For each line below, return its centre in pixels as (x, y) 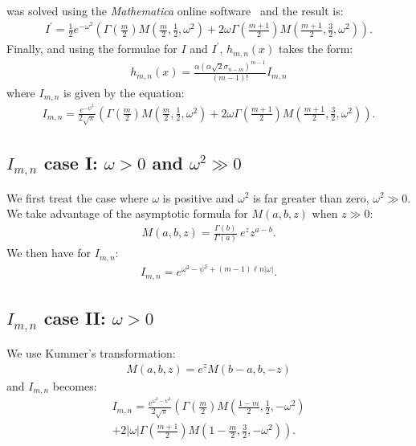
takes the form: (316, 49)
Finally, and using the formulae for (92, 49)
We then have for (49, 253)
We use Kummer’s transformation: (91, 352)
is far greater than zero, (311, 197)
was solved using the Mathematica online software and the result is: (175, 10)
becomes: (75, 385)
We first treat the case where (77, 197)
